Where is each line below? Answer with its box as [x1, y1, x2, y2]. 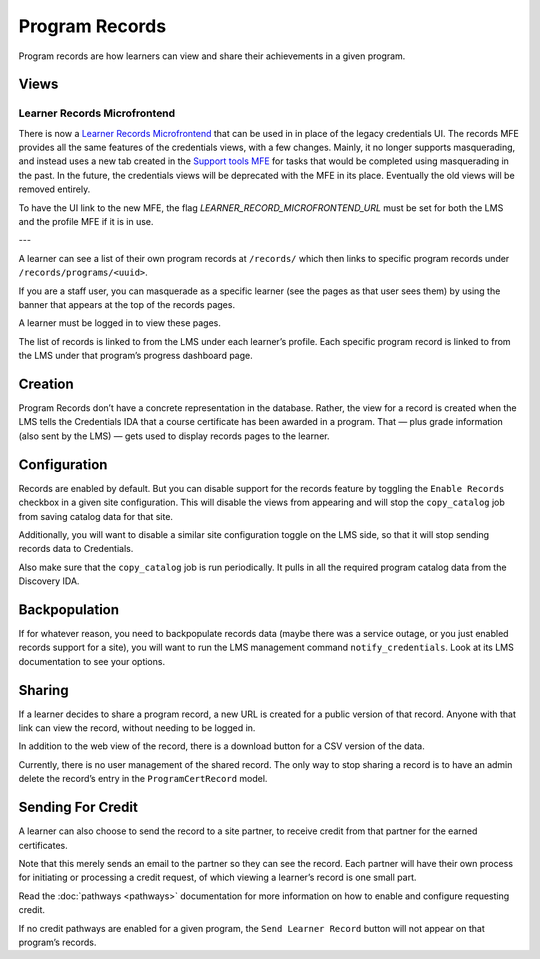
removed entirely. [18, 183, 91, 195]
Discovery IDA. [18, 575, 80, 587]
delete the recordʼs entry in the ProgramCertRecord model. [18, 773, 268, 785]
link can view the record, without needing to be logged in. [18, 722, 256, 734]
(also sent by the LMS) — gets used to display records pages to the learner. [18, 430, 330, 442]
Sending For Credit [18, 799, 139, 816]
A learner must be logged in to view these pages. [18, 317, 222, 329]
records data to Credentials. [18, 543, 134, 555]
